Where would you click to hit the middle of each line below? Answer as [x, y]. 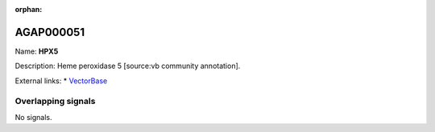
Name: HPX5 [37, 51]
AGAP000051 [50, 32]
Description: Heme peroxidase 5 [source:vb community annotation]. [128, 66]
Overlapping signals [55, 102]
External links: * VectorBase [61, 81]
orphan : [29, 9]
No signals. [33, 117]
